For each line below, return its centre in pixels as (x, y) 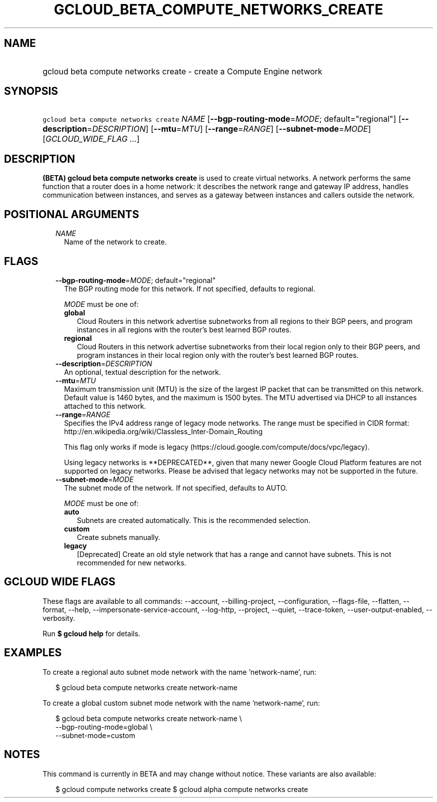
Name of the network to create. (115, 242)
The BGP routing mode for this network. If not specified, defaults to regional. (190, 288)
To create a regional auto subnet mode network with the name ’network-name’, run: (180, 672)
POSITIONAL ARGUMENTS (72, 214)
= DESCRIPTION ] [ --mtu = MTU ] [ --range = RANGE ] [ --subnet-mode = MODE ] (229, 129)
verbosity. (59, 618)
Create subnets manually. (119, 537)
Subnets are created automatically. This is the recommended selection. (194, 520)
